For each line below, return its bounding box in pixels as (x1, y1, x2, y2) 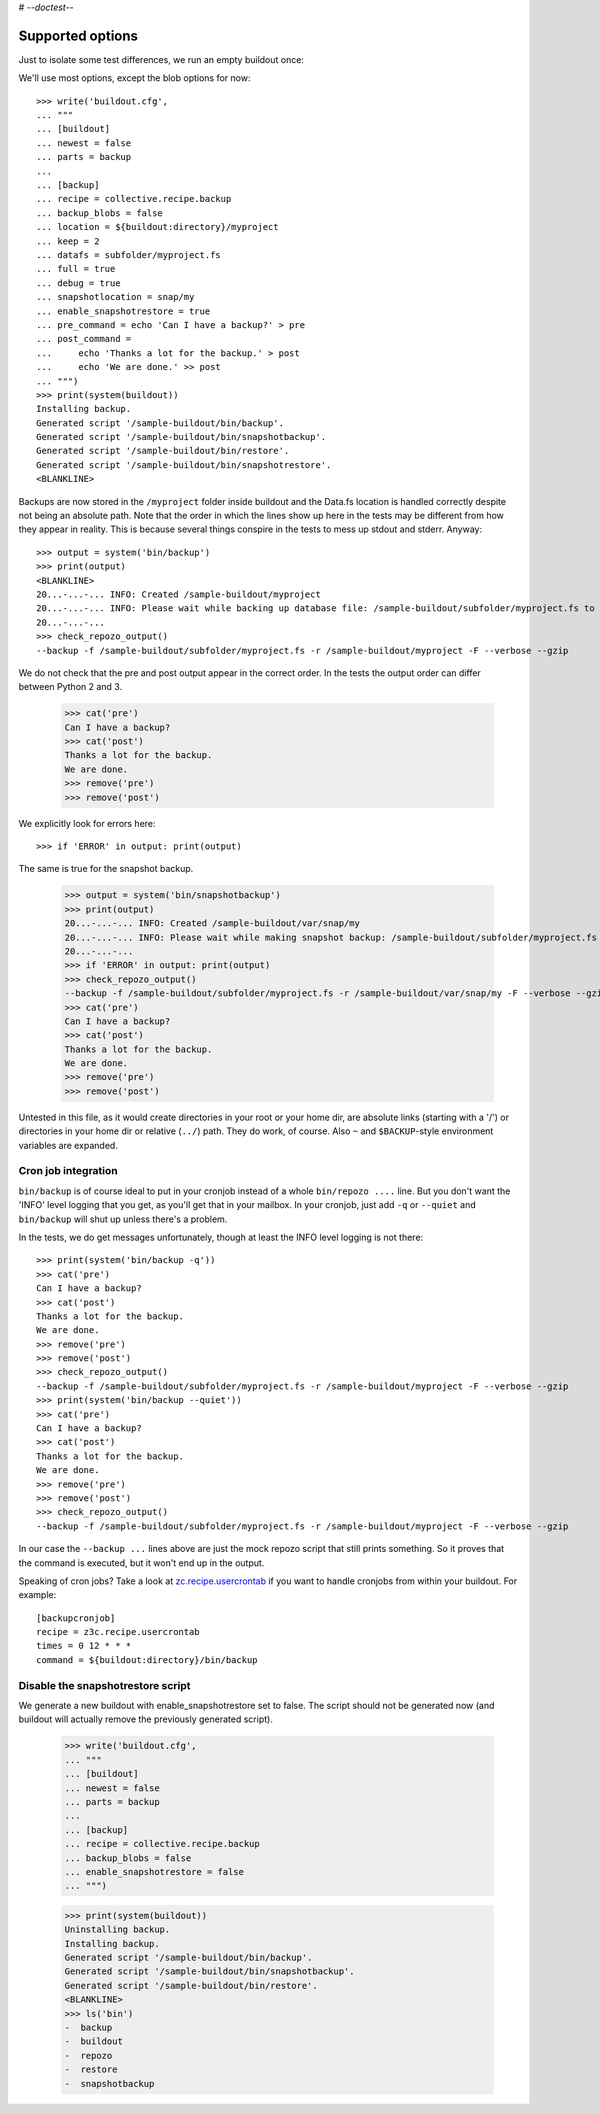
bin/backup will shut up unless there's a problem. (18, 1213, 228, 1225)
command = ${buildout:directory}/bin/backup (36, 1654, 259, 1665)
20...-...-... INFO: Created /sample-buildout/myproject (36, 588, 322, 600)
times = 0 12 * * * (36, 1640, 132, 1652)
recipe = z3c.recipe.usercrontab (36, 1626, 200, 1638)
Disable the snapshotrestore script (18, 1678, 191, 1692)
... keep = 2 (36, 235, 100, 247)
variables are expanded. (18, 1139, 119, 1151)
